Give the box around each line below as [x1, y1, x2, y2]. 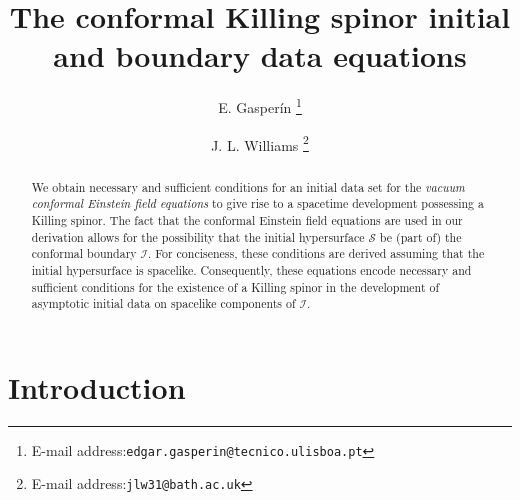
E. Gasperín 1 [218, 94, 302, 117]
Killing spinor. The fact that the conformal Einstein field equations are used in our [31, 211, 463, 228]
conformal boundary [31, 245, 137, 262]
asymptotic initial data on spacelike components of [31, 295, 296, 312]
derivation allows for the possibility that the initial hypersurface [31, 228, 365, 245]
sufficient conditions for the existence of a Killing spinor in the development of [31, 278, 440, 295]
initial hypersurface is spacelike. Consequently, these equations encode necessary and [31, 261, 472, 278]
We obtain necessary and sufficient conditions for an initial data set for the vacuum [31, 178, 465, 195]
